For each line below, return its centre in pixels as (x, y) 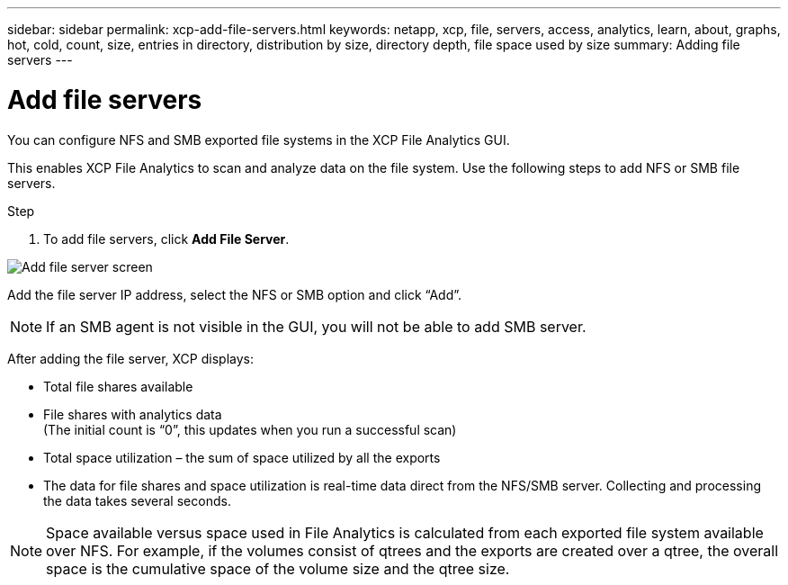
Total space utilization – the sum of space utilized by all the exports (242, 457)
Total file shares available (118, 386)
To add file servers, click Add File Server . (166, 238)
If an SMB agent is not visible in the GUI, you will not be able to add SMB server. (316, 326)
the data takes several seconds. (137, 500)
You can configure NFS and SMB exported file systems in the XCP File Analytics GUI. (259, 139)
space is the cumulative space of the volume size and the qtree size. (278, 568)
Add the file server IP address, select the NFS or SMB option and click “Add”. (235, 294)
